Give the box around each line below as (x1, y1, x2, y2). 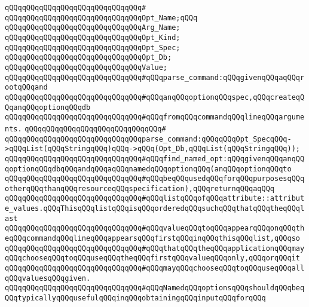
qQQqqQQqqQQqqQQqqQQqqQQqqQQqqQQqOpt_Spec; (5, 43, 180, 52)
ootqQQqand (5, 83, 48, 92)
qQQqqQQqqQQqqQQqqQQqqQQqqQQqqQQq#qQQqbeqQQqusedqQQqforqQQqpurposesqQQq (5, 174, 305, 183)
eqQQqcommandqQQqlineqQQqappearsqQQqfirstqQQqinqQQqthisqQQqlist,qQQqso (5, 234, 300, 243)
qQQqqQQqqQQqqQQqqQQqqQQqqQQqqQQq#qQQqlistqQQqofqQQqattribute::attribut (5, 194, 305, 203)
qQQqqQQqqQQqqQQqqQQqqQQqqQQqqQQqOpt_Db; (5, 53, 172, 62)
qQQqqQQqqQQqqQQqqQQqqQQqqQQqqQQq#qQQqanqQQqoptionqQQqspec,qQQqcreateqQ (5, 93, 305, 102)
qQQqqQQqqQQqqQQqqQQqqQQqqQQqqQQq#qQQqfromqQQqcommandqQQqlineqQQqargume (5, 113, 305, 122)
